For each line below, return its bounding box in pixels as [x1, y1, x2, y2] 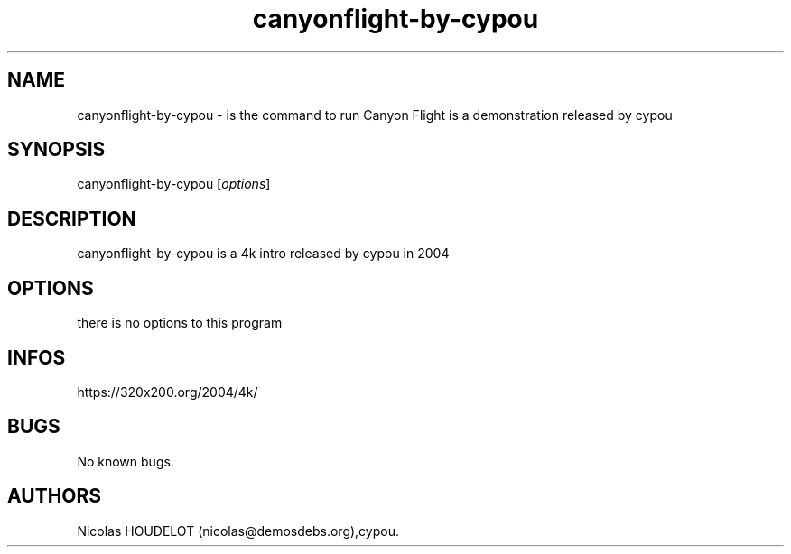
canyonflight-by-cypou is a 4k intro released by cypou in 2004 [77, 245, 450, 262]
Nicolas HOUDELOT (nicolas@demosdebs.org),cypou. [77, 522, 399, 539]
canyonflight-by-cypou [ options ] [77, 176, 271, 192]
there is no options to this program [77, 315, 283, 331]
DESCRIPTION [7, 207, 136, 230]
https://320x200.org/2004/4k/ [77, 383, 258, 400]
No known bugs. [77, 453, 174, 469]
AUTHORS [7, 485, 102, 508]
